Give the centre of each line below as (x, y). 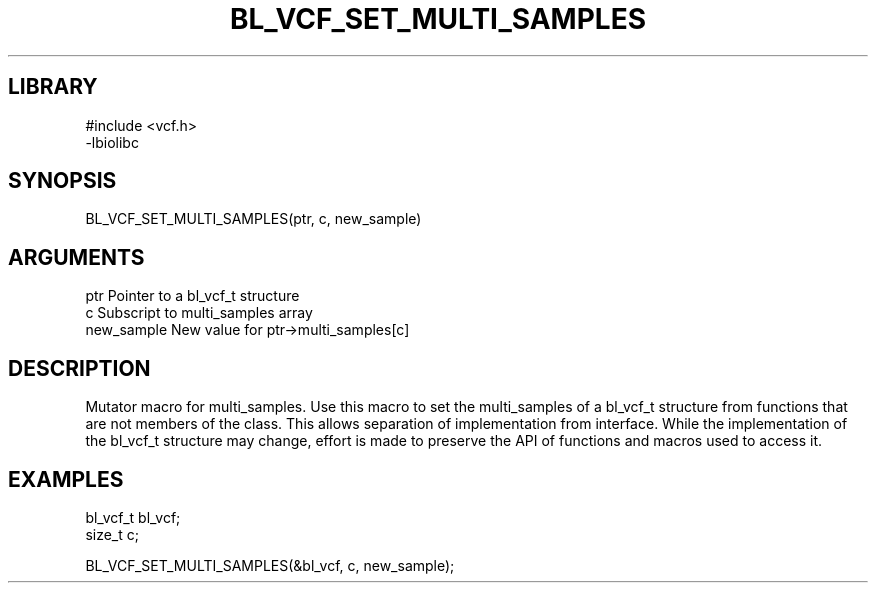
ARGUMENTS (76, 257)
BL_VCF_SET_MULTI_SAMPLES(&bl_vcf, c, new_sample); (270, 565)
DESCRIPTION (79, 368)
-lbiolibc (112, 142)
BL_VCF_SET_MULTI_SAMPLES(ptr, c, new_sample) (253, 219)
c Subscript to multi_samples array (199, 313)
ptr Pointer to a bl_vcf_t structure (192, 296)
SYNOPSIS (62, 181)
